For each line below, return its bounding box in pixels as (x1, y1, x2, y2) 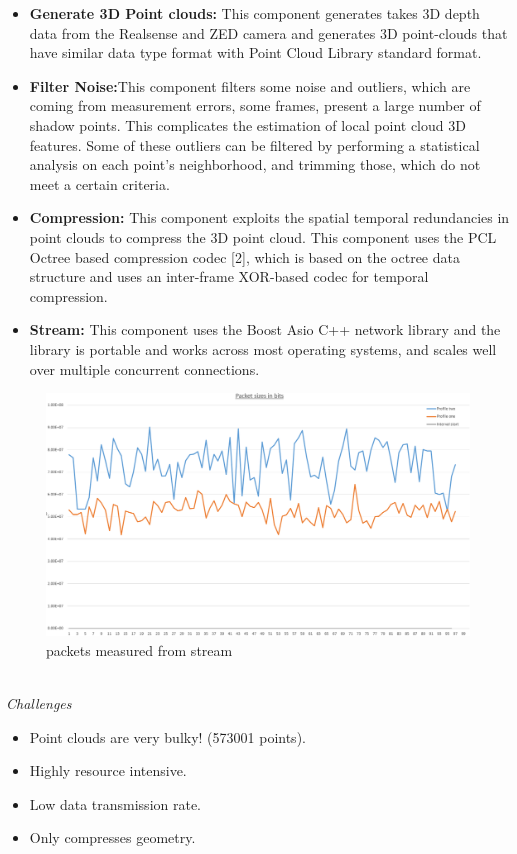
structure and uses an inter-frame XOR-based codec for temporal (29, 266, 429, 287)
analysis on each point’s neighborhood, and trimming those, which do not (29, 154, 481, 175)
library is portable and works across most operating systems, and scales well (29, 338, 497, 359)
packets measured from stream (46, 639, 233, 660)
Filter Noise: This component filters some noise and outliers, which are (29, 75, 471, 96)
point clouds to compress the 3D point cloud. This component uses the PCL (29, 226, 497, 247)
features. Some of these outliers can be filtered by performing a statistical (29, 134, 480, 155)
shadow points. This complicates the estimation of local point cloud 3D (29, 114, 466, 135)
